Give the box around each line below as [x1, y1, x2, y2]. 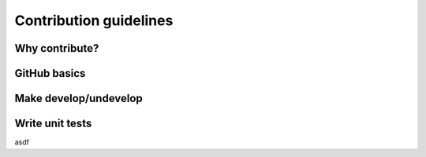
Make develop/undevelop [14, 92, 144, 105]
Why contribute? [14, 42, 99, 55]
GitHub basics [14, 67, 86, 80]
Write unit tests [14, 117, 92, 130]
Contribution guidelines [14, 12, 174, 29]
